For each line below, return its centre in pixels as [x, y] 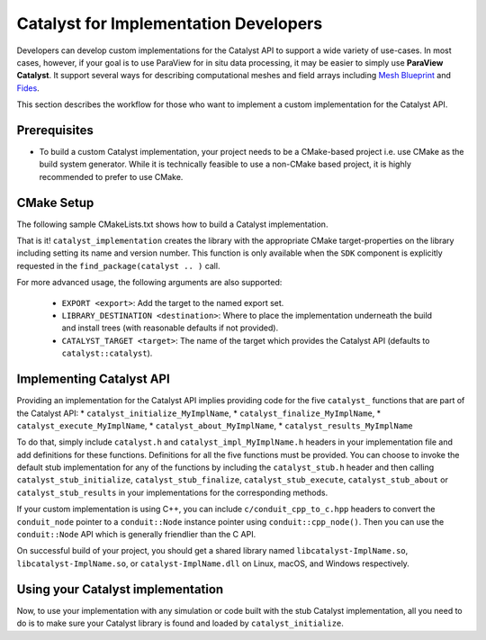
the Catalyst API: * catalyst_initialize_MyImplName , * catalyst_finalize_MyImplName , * [199, 413]
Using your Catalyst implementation [120, 589]
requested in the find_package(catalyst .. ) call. [118, 266]
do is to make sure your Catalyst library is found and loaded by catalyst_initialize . [180, 623]
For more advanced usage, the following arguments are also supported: [149, 283]
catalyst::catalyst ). [107, 353]
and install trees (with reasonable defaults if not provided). [170, 328]
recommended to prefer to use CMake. [111, 176]
